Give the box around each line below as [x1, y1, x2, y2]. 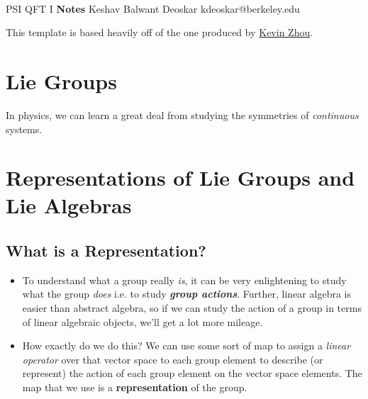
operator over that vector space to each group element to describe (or [22, 352, 323, 366]
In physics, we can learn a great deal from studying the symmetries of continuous [6, 107, 359, 122]
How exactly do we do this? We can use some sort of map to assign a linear [22, 338, 351, 353]
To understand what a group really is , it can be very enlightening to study [22, 272, 347, 287]
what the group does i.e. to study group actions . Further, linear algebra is [22, 286, 351, 301]
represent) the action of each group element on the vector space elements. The [22, 366, 362, 381]
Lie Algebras [6, 191, 132, 220]
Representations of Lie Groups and [6, 163, 355, 192]
